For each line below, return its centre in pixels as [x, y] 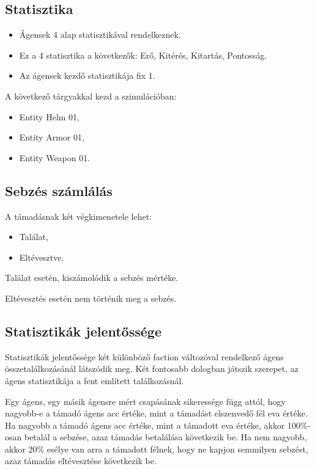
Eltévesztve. [42, 257]
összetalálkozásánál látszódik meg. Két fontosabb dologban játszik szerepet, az [152, 369]
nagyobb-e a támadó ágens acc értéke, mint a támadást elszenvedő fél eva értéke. [156, 413]
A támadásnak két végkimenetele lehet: [78, 216]
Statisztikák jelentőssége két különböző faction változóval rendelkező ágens [144, 356]
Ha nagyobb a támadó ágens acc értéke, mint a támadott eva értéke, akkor [145, 425]
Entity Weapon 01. [55, 157]
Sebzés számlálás [59, 190]
